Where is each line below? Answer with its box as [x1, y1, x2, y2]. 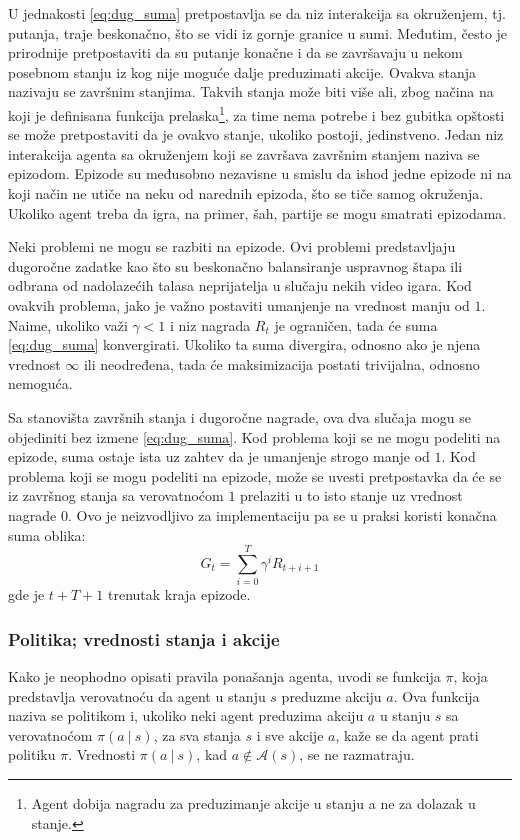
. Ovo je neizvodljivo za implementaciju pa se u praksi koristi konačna [67, 504, 497, 525]
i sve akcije [256, 724, 324, 745]
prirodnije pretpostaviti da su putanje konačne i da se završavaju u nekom [8, 42, 463, 63]
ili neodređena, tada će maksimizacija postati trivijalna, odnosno [83, 353, 480, 374]
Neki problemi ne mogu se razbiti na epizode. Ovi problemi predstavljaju [8, 236, 456, 257]
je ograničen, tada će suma [274, 314, 438, 335]
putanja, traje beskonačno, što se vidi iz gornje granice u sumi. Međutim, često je [8, 22, 508, 43]
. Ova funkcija [393, 685, 480, 706]
